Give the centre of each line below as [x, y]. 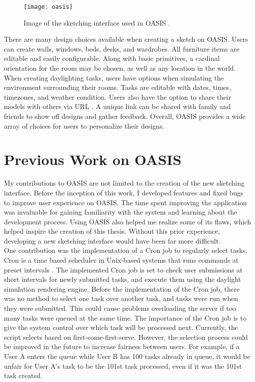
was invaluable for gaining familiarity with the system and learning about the [121, 212]
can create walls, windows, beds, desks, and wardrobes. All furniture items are [122, 48]
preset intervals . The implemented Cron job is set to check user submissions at [123, 269]
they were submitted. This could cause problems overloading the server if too [120, 308]
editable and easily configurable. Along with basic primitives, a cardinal [112, 58]
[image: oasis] [48, 7]
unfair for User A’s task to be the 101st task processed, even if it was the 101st [123, 366]
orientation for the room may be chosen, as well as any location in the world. [120, 68]
